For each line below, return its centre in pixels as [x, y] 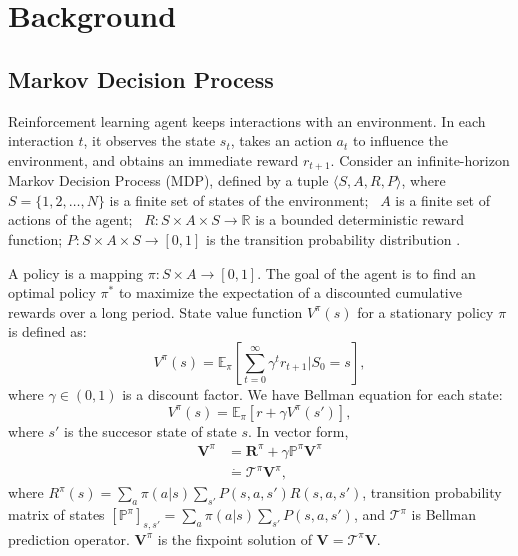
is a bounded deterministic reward [359, 219]
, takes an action [281, 140]
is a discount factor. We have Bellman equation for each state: [312, 393]
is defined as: [47, 331]
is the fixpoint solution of [234, 538]
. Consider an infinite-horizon [420, 159]
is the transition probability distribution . [333, 239]
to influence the [400, 140]
